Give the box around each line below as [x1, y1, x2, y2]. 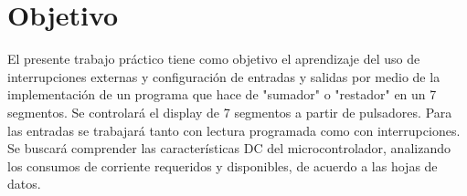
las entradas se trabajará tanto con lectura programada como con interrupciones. [7, 120, 461, 139]
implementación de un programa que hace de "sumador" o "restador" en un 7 [7, 85, 437, 104]
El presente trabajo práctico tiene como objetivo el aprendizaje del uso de [7, 49, 420, 68]
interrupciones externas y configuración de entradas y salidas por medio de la [7, 67, 440, 86]
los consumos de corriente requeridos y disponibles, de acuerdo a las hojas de [7, 156, 438, 175]
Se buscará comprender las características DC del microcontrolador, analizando [7, 139, 451, 158]
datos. [7, 174, 41, 193]
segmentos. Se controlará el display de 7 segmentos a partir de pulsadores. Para [7, 102, 452, 121]
